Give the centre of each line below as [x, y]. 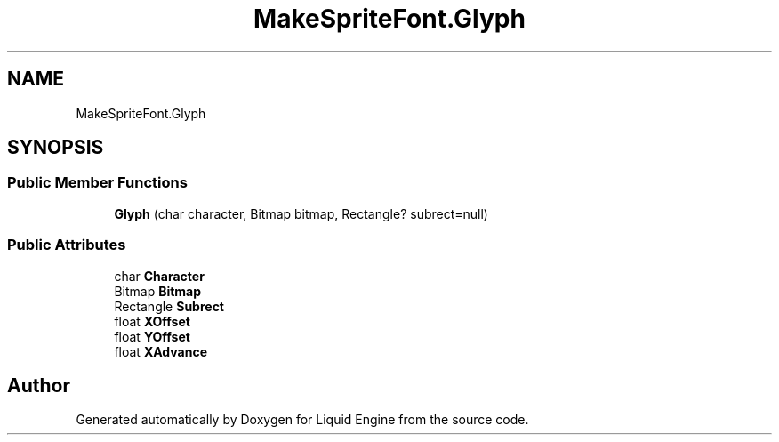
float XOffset [152, 321]
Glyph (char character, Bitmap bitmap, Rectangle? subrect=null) [301, 213]
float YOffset [152, 336]
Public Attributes [67, 245]
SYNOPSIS [56, 148]
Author [39, 385]
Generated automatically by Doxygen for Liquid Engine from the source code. [302, 420]
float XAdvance [161, 351]
